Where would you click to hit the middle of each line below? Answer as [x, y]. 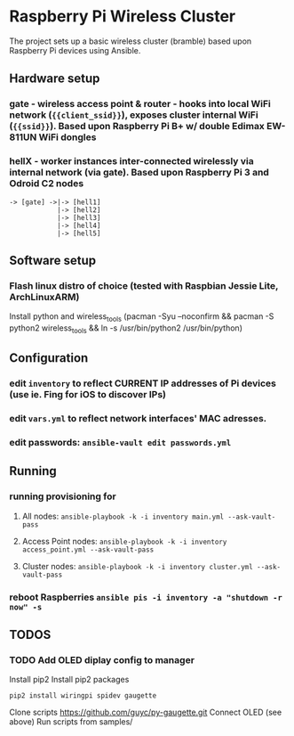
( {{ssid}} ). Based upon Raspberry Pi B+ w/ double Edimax [137, 127]
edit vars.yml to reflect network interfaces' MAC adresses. [138, 419]
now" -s [26, 607]
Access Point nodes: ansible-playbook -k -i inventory [124, 541]
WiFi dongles [68, 137]
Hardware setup [55, 79]
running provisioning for [63, 496]
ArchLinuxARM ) [44, 297]
